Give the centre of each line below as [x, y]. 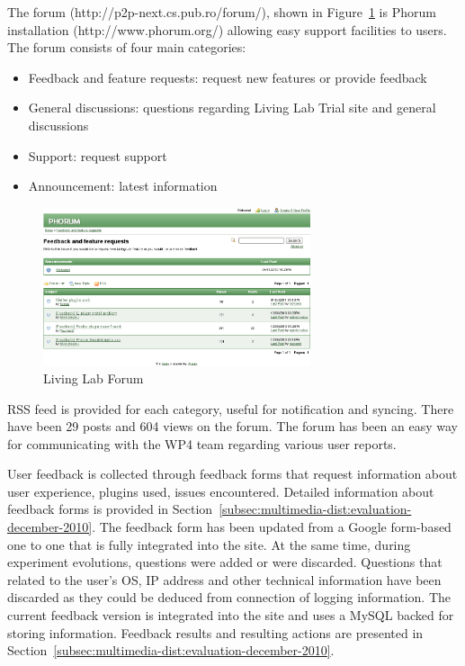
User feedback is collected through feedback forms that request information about [232, 474]
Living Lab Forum [94, 378]
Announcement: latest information [123, 186]
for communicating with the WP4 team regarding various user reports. [202, 443]
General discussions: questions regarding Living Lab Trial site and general [232, 108]
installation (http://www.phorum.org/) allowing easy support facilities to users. [227, 29]
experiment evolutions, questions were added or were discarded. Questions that [225, 562]
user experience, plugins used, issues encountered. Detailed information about [221, 491]
